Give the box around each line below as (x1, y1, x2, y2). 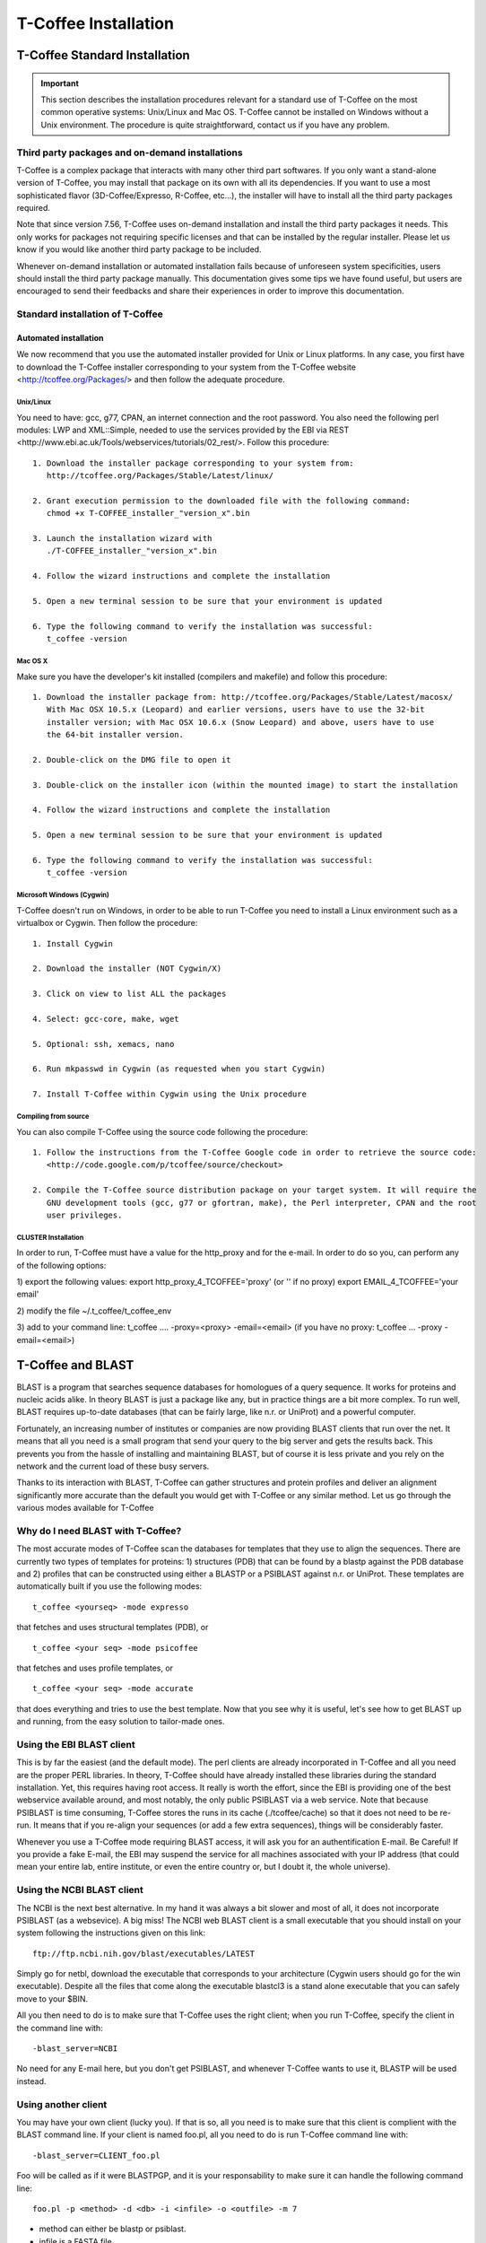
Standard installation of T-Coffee (16, 308, 163, 320)
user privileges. (46, 1209, 123, 1220)
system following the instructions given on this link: (16, 1927, 206, 1938)
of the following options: (16, 1260, 107, 1270)
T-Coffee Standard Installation (16, 48, 190, 63)
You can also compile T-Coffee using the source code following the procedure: (16, 1126, 308, 1137)
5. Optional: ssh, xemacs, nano (32, 1039, 175, 1049)
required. (16, 203, 51, 214)
